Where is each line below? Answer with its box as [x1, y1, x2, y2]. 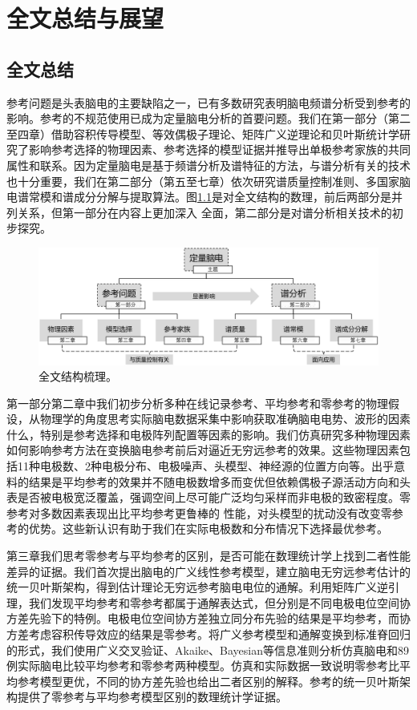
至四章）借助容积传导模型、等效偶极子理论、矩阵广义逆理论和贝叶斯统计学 [6, 125, 399, 142]
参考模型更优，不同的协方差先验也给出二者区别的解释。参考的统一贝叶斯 [17, 672, 399, 689]
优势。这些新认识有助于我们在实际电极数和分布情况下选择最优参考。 [28, 520, 388, 537]
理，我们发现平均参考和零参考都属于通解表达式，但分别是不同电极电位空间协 [6, 594, 411, 611]
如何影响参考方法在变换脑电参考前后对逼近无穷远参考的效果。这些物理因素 [6, 442, 399, 458]
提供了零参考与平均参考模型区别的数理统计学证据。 [17, 688, 287, 705]
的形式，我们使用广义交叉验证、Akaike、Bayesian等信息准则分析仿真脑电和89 [6, 641, 409, 658]
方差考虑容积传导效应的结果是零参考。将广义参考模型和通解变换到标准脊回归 [6, 626, 411, 642]
